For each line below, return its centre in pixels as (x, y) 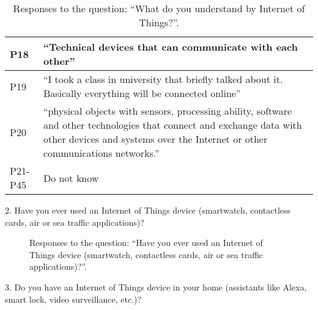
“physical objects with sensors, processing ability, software (168, 111)
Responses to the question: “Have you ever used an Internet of (146, 243)
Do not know (71, 178)
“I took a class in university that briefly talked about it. (163, 79)
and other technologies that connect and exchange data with (172, 125)
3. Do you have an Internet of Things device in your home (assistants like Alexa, (156, 287)
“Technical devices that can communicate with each (170, 47)
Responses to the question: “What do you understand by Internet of (159, 8)
